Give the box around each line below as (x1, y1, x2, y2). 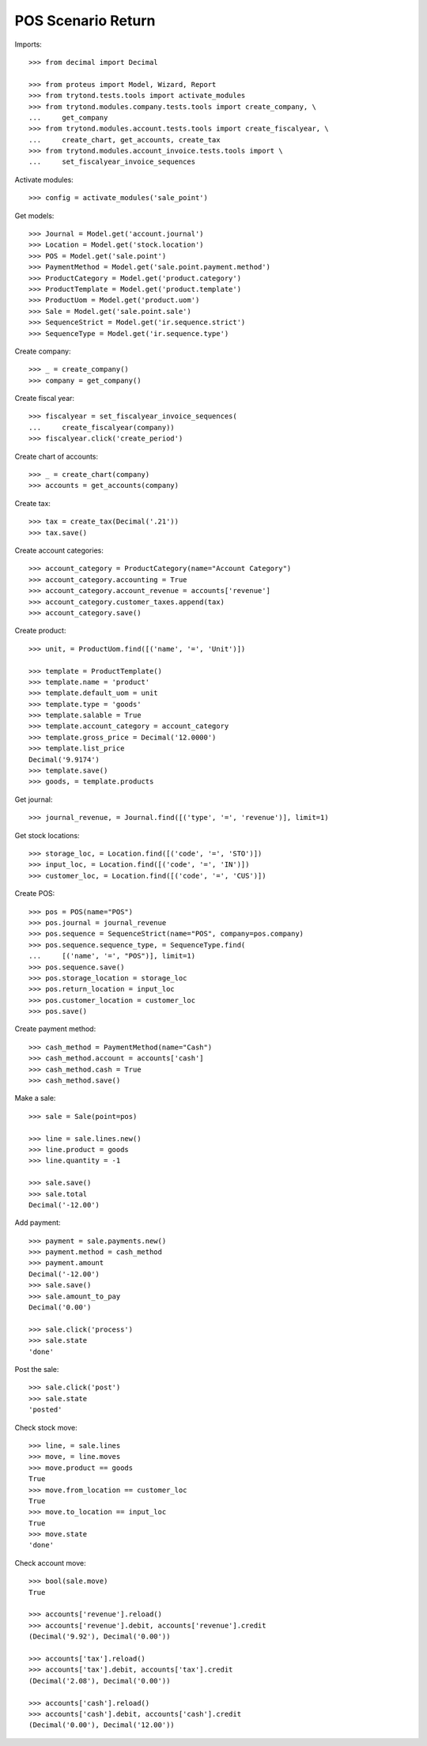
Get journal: (14, 795, 53, 804)
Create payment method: (14, 1024, 96, 1034)
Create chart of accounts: (14, 452, 99, 461)
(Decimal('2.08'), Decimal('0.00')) (28, 1676, 171, 1685)
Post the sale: (14, 1365, 59, 1374)
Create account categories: (14, 546, 104, 555)
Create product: (14, 625, 66, 636)
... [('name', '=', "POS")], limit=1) (28, 951, 196, 961)
